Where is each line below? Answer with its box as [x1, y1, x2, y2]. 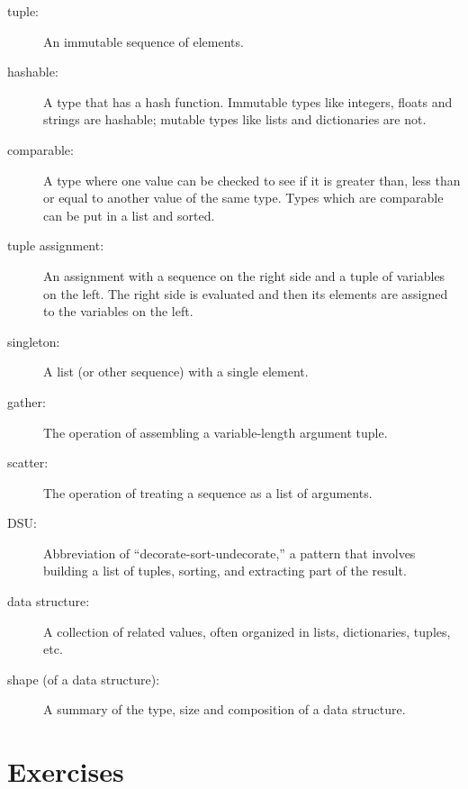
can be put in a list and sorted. [43, 205, 215, 224]
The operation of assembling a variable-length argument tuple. [43, 422, 388, 441]
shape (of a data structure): [7, 669, 160, 688]
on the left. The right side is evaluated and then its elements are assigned [43, 284, 448, 303]
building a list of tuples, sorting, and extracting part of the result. [43, 561, 407, 580]
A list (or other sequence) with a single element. [43, 362, 309, 381]
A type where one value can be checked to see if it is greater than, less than [43, 170, 461, 189]
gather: [7, 392, 46, 411]
